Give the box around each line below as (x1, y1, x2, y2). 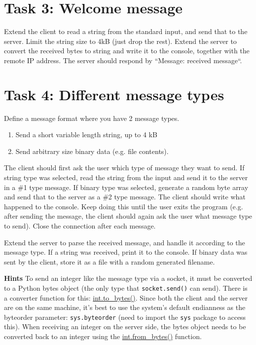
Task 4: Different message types (4, 84, 224, 104)
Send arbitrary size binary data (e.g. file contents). (15, 146, 169, 156)
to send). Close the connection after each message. (4, 220, 156, 230)
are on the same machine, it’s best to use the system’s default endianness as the (4, 302, 246, 312)
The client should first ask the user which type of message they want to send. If (4, 162, 245, 173)
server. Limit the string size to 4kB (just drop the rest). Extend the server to (4, 36, 237, 46)
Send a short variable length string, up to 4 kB (15, 129, 157, 140)
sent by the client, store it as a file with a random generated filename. (4, 256, 215, 267)
